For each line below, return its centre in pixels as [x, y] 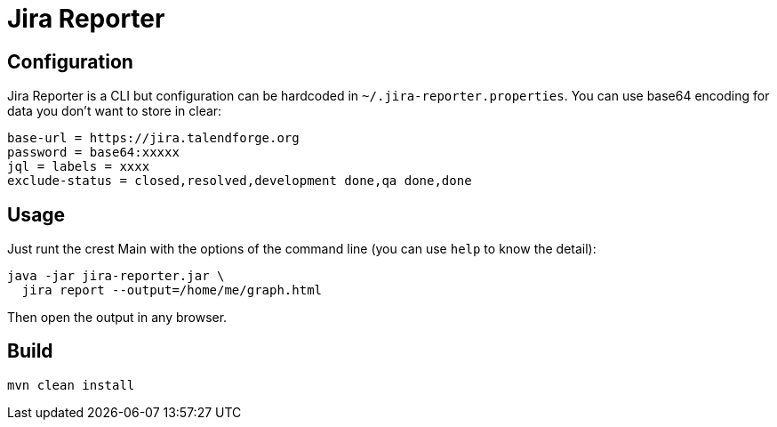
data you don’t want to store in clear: [115, 111]
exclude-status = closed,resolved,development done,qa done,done [240, 181]
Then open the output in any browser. [117, 318]
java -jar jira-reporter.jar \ [116, 276]
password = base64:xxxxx [93, 153]
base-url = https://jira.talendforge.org [153, 138]
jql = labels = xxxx [79, 167]
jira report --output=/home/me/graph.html [172, 290]
